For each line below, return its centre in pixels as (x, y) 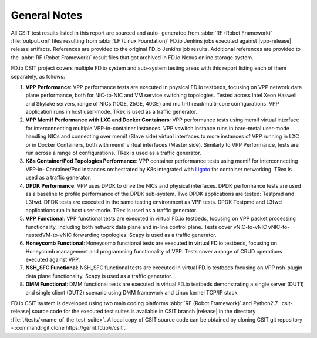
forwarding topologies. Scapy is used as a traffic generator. (145, 235)
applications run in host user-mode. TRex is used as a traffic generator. (112, 210)
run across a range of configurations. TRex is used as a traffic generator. (114, 153)
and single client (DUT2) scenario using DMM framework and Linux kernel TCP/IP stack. (132, 292)
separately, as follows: (38, 76)
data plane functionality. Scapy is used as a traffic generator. (99, 276)
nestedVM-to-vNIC (49, 235)
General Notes (47, 15)
